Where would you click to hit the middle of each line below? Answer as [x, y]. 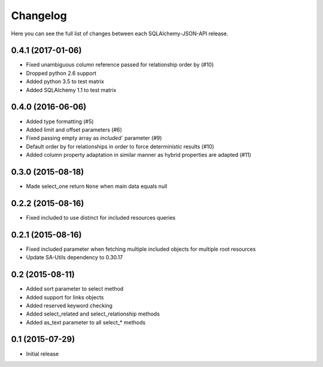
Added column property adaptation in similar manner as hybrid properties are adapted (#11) [138, 155]
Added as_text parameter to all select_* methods [86, 322]
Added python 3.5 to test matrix [65, 81]
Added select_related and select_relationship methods [93, 314]
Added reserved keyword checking [69, 305]
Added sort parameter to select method [75, 289]
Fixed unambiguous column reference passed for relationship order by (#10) [120, 65]
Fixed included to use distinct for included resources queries [101, 217]
